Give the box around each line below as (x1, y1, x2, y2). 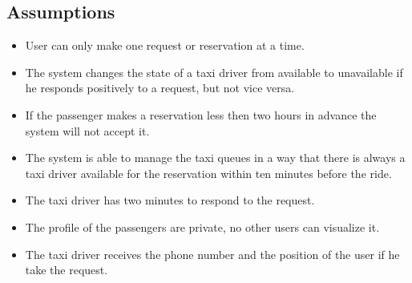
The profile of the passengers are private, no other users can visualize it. (25, 218, 380, 235)
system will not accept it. (25, 122, 150, 139)
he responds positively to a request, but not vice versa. (25, 79, 295, 96)
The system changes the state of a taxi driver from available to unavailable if (25, 63, 403, 80)
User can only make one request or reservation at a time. (25, 37, 305, 54)
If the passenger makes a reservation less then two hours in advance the (25, 106, 377, 123)
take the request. (25, 261, 108, 278)
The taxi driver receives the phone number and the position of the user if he (25, 245, 400, 262)
